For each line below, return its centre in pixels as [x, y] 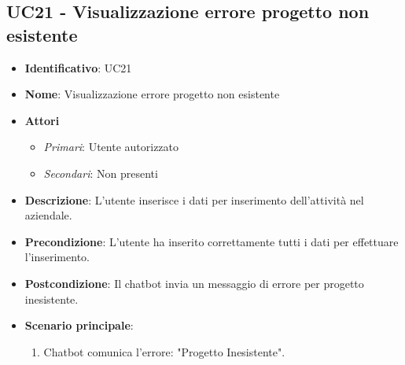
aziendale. [48, 215]
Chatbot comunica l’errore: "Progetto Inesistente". [164, 351]
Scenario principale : [79, 325]
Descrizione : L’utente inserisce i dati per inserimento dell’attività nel [194, 199]
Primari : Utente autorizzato [111, 147]
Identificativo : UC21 [78, 67]
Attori [42, 120]
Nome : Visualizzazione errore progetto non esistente [152, 94]
